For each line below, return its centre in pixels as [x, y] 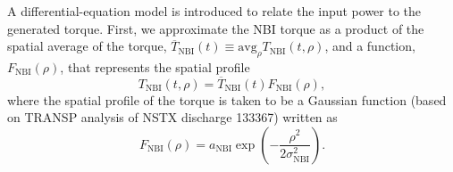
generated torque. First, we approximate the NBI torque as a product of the [216, 28]
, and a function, [370, 46]
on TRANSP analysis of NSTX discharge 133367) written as [172, 117]
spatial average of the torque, [87, 46]
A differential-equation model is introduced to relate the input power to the [214, 11]
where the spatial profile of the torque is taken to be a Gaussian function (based [227, 99]
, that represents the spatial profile [155, 66]
